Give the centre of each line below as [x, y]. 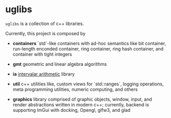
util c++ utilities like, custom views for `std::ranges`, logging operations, [88, 84]
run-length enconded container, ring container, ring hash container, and [88, 49]
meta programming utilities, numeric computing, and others [75, 89]
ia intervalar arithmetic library [44, 74]
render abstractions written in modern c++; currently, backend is [81, 104]
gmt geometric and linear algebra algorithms [60, 64]
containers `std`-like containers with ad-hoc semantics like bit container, [89, 43]
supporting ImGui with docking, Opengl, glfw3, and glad [71, 110]
